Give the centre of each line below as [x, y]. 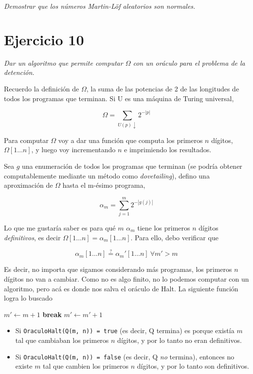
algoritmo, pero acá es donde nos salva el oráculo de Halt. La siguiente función [121, 288]
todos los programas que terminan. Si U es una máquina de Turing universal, [119, 98]
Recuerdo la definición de [42, 88]
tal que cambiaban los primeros [62, 340]
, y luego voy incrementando [73, 150]
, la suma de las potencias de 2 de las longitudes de [163, 88]
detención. [19, 72]
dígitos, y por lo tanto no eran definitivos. [180, 340]
